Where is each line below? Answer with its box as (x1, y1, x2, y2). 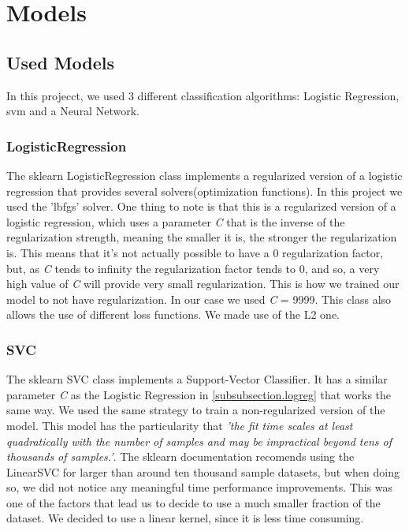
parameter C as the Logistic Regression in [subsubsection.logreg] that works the (6, 386, 392, 402)
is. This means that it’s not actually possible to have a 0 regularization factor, (6, 244, 384, 260)
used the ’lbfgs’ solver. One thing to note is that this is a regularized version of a (6, 198, 396, 215)
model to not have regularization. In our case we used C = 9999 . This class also (6, 290, 392, 307)
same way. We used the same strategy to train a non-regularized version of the (6, 402, 385, 418)
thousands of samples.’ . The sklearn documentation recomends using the (6, 448, 355, 465)
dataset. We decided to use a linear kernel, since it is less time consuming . (6, 510, 364, 526)
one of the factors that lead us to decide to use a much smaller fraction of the (6, 494, 381, 510)
